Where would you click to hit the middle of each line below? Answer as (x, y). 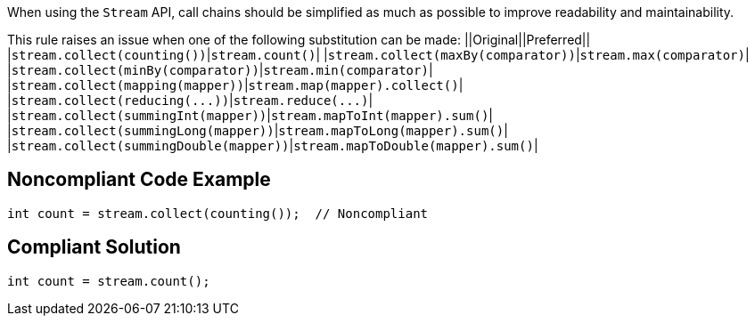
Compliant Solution (94, 247)
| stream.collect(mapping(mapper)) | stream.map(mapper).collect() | (235, 85)
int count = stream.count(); (109, 281)
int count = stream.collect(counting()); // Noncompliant (218, 213)
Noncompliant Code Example (139, 180)
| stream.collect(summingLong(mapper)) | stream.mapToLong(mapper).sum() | (258, 130)
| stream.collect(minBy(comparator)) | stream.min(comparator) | (220, 70)
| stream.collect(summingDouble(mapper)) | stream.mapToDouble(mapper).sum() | (273, 145)
